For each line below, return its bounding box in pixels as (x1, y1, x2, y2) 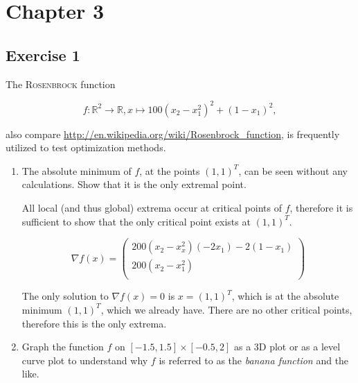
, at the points (139, 163, 200, 178)
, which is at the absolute (231, 289, 339, 303)
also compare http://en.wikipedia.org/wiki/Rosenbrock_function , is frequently (6, 126, 340, 141)
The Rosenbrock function (6, 76, 116, 91)
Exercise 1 (6, 44, 80, 65)
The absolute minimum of (21, 163, 132, 178)
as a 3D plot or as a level (233, 339, 341, 354)
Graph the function (21, 339, 104, 354)
